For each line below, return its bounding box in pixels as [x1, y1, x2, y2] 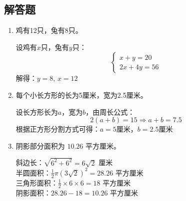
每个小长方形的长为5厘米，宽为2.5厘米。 [15, 89, 147, 100]
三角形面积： [15, 177, 58, 188]
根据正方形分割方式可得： [15, 124, 100, 134]
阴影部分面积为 [15, 140, 65, 151]
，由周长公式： [85, 106, 135, 117]
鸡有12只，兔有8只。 [15, 25, 82, 35]
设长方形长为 [15, 106, 58, 117]
